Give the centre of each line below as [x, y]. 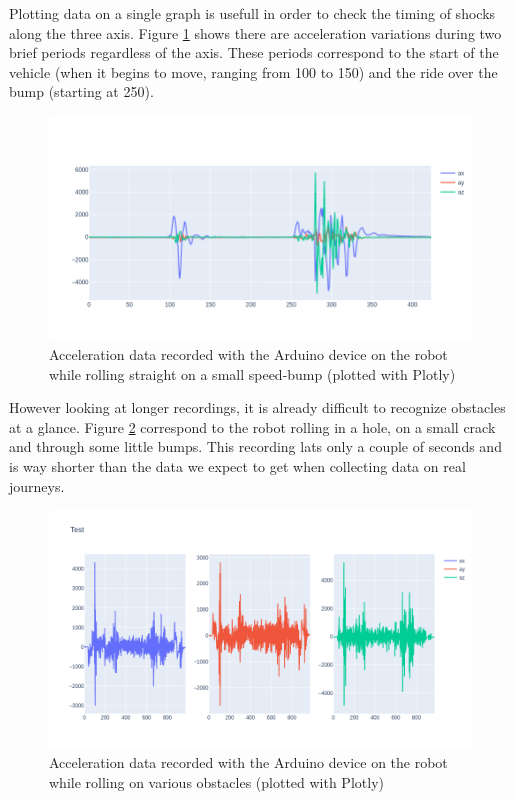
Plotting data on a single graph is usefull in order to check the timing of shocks [252, 13]
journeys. [37, 485]
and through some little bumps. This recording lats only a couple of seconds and [255, 446]
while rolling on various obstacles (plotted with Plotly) [216, 781]
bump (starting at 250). [81, 91]
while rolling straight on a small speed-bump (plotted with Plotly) [252, 373]
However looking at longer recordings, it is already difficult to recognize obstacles [257, 407]
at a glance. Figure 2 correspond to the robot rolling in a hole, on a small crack [252, 426]
